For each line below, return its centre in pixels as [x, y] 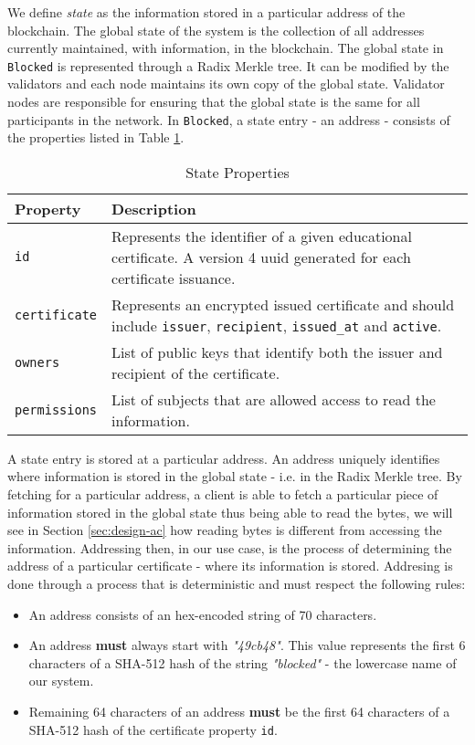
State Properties [237, 172]
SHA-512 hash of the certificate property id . [153, 729]
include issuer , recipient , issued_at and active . [277, 325]
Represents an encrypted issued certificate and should [283, 304]
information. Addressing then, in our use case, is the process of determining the [230, 547]
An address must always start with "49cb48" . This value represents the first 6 [247, 645]
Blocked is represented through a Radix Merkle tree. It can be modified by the [228, 65]
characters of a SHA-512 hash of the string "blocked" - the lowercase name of [243, 662]
